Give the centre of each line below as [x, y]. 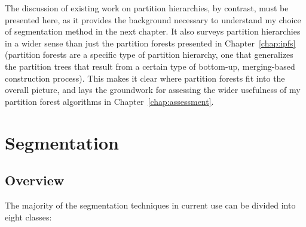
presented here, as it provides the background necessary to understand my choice [153, 19]
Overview [35, 180]
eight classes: [28, 217]
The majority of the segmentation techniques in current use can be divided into [150, 205]
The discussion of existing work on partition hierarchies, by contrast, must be [147, 8]
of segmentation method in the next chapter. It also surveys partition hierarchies [153, 31]
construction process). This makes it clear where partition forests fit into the [145, 78]
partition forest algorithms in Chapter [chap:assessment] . [109, 101]
